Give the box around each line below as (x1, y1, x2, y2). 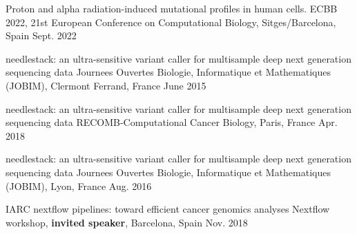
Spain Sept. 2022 (6, 28, 77, 43)
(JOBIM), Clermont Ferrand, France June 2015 (6, 78, 206, 92)
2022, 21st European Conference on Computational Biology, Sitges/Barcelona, (6, 14, 336, 29)
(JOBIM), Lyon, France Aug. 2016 (6, 178, 152, 193)
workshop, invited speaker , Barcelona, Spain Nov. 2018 (6, 215, 248, 229)
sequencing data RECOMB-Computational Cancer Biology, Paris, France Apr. (6, 115, 338, 129)
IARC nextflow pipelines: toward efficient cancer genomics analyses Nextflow (6, 202, 330, 216)
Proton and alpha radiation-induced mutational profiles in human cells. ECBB (6, 1, 338, 15)
